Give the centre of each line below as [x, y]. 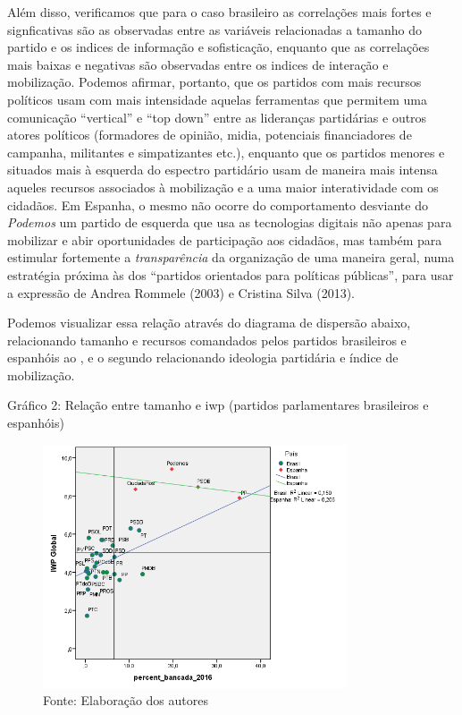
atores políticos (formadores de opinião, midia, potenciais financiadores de [210, 135]
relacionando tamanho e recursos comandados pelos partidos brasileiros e [207, 340]
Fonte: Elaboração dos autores [126, 700]
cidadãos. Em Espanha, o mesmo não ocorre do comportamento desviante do [218, 204]
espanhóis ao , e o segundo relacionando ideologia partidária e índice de [203, 357]
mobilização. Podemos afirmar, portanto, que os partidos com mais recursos [214, 82]
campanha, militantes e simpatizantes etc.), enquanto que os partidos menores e [226, 152]
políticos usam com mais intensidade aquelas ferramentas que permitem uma [217, 99]
